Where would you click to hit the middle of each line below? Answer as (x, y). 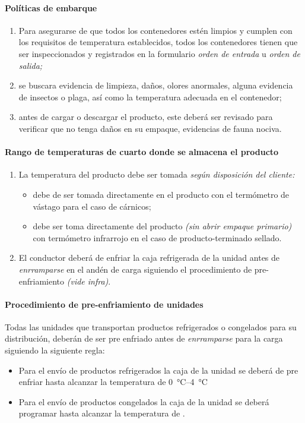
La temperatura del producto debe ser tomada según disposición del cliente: (157, 174)
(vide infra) (88, 281)
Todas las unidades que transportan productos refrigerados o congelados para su (151, 326)
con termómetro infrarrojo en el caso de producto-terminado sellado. (157, 237)
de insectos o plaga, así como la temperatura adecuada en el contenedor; (150, 97)
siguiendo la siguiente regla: (55, 350)
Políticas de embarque (51, 7)
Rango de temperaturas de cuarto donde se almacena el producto (142, 152)
